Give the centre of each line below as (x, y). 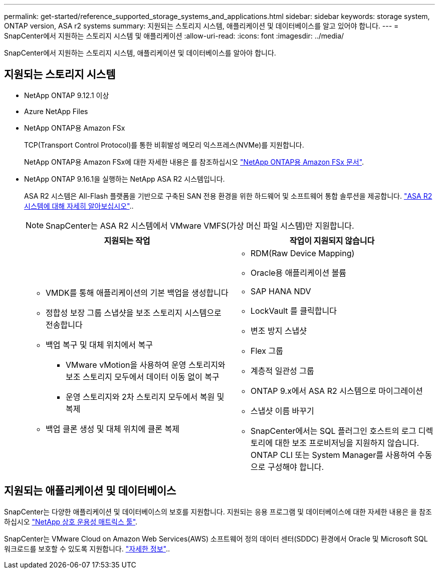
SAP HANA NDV (281, 291)
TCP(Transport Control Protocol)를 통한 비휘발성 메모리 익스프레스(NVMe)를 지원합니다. (164, 145)
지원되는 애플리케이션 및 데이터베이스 (90, 491)
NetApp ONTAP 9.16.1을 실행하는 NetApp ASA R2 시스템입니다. (125, 179)
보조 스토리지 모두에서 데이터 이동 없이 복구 (143, 377)
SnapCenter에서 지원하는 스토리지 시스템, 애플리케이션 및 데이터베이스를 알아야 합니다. (140, 53)
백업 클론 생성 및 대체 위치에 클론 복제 (113, 429)
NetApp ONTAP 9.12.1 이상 (67, 95)
